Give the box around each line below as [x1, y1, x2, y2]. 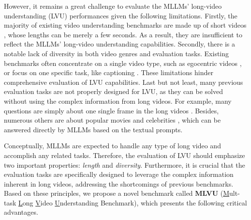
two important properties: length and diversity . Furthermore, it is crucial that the [4, 159, 245, 170]
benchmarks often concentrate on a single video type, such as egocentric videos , [4, 58, 242, 68]
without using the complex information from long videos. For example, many [4, 95, 232, 106]
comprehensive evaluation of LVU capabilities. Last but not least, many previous [4, 77, 243, 87]
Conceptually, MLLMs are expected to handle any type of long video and [4, 141, 221, 151]
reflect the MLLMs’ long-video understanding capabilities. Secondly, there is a [4, 39, 236, 49]
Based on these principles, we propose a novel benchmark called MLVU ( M [4, 188, 230, 198]
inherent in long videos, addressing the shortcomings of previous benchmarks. [4, 178, 234, 189]
